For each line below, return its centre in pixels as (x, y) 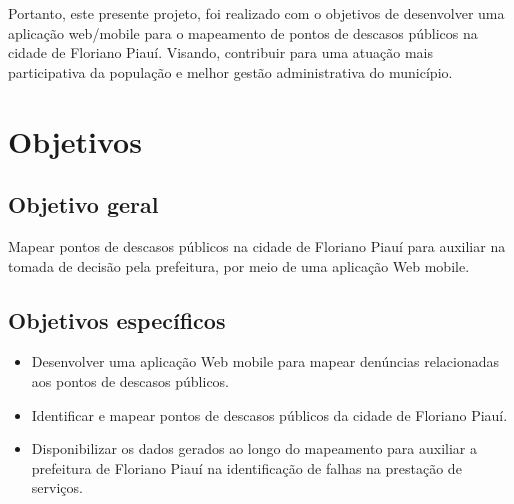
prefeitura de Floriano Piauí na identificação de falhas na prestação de (246, 467)
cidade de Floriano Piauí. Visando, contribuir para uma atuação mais (221, 52)
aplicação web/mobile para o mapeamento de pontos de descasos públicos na (243, 32)
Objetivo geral (83, 204)
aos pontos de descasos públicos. (130, 380)
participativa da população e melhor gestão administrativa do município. (230, 71)
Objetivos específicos (117, 319)
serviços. (57, 487)
